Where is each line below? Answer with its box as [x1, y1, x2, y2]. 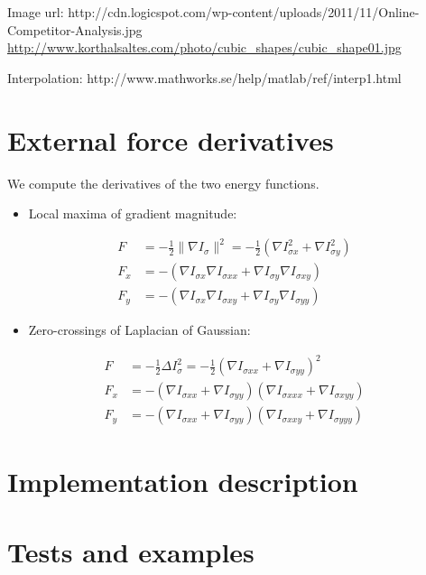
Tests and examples [7, 533, 255, 570]
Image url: [7, 3, 64, 21]
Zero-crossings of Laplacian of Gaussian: [28, 320, 251, 339]
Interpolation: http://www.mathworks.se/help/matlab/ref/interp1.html [7, 68, 402, 87]
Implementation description [7, 462, 358, 499]
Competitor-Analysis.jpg [7, 20, 143, 39]
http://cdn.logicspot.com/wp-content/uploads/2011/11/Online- [68, 3, 420, 21]
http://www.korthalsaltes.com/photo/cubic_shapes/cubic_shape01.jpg [7, 38, 402, 57]
